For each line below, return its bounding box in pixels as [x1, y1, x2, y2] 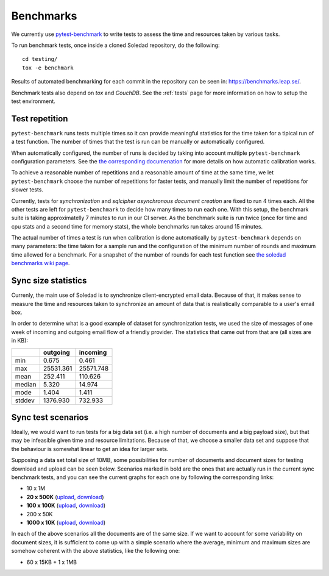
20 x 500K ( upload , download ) [26, 493, 104, 500]
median [15, 380, 37, 388]
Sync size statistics [11, 276, 87, 286]
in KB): [11, 337, 29, 344]
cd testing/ [22, 55, 58, 63]
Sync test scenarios [11, 412, 89, 422]
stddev [15, 396, 35, 405]
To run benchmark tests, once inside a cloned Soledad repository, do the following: [11, 41, 220, 49]
